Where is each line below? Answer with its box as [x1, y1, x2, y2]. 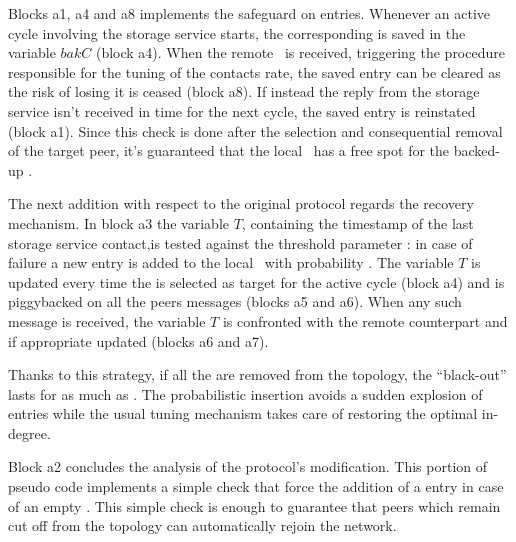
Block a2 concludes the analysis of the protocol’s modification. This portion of [8, 456, 488, 477]
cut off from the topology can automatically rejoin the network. [8, 515, 397, 536]
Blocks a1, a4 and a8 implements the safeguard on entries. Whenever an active [8, 3, 491, 23]
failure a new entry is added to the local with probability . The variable [8, 252, 454, 273]
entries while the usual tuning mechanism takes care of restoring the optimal [8, 403, 478, 424]
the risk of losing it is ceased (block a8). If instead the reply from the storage [8, 81, 480, 102]
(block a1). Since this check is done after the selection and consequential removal [8, 120, 503, 141]
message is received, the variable [8, 310, 206, 331]
